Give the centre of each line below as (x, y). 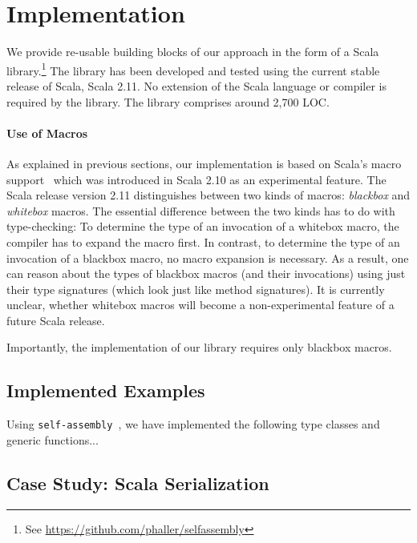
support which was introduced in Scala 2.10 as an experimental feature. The (196, 179)
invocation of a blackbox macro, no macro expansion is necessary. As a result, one (208, 257)
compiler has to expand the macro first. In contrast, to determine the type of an (203, 241)
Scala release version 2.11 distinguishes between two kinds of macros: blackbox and (208, 195)
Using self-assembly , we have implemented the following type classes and (193, 424)
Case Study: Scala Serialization (138, 483)
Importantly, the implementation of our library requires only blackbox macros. (199, 347)
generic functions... (53, 439)
